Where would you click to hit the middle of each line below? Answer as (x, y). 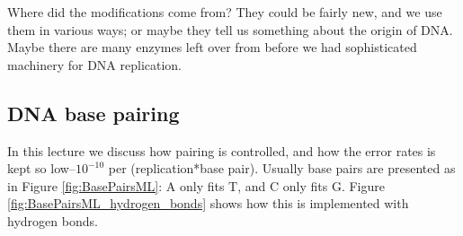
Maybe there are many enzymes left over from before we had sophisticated (212, 47)
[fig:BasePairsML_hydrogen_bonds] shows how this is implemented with (208, 203)
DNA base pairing (93, 113)
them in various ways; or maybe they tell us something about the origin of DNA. (230, 29)
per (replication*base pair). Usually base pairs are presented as (282, 168)
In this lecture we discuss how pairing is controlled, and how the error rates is (222, 150)
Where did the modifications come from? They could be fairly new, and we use (225, 12)
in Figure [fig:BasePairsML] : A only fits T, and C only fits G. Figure (196, 185)
